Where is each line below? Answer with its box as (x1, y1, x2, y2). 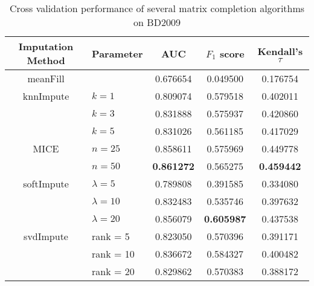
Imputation (18, 39, 74, 53)
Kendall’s (257, 44, 303, 58)
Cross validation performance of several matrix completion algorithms (9, 1, 305, 15)
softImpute (23, 177, 69, 190)
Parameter (92, 46, 143, 60)
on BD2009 (133, 15, 181, 29)
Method (27, 53, 65, 67)
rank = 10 (92, 247, 135, 261)
